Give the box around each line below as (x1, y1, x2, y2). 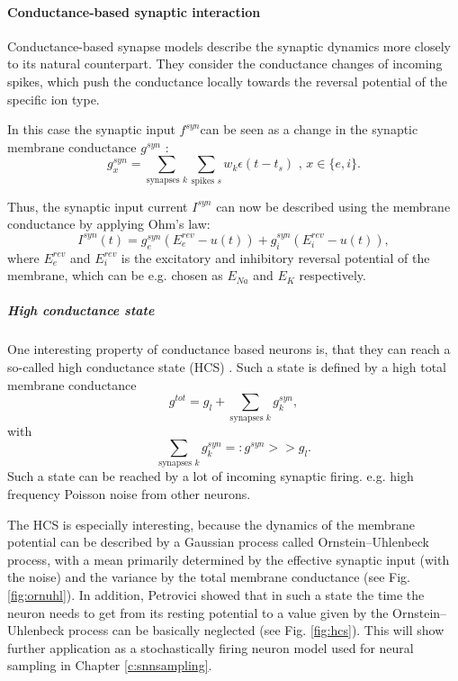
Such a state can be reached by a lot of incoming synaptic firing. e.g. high (7, 467, 414, 486)
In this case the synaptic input (7, 120, 175, 139)
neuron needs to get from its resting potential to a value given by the (7, 603, 389, 622)
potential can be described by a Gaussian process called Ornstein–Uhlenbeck (7, 532, 429, 551)
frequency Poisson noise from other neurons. (7, 485, 251, 504)
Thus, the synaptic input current (7, 196, 188, 215)
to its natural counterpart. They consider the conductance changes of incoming (7, 54, 443, 73)
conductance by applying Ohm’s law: (7, 214, 211, 233)
